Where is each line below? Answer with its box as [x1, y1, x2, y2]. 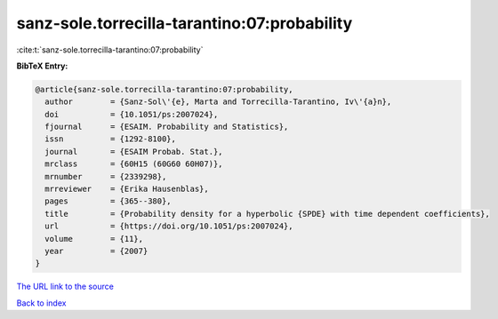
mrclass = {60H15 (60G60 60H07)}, [44, 159, 223, 169]
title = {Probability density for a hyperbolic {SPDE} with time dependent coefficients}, [44, 209, 491, 219]
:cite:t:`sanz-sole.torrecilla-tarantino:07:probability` [16, 44, 204, 55]
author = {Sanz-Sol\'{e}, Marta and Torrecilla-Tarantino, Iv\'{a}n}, [44, 97, 392, 107]
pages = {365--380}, [44, 196, 173, 206]
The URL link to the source [16, 281, 115, 292]
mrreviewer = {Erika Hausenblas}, [44, 184, 209, 195]
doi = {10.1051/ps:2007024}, [44, 109, 219, 119]
